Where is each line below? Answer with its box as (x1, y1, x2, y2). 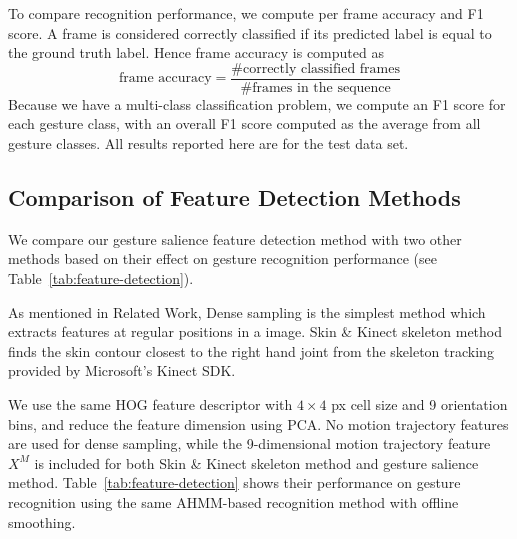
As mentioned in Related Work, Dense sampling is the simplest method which (8, 301, 486, 322)
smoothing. (8, 511, 76, 532)
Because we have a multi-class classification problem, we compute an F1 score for (8, 93, 506, 114)
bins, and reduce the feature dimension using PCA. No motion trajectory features (8, 413, 509, 434)
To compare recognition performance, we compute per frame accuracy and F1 (8, 3, 484, 23)
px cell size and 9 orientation (331, 393, 508, 414)
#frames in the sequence (240, 80, 391, 95)
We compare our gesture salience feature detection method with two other (8, 228, 462, 249)
